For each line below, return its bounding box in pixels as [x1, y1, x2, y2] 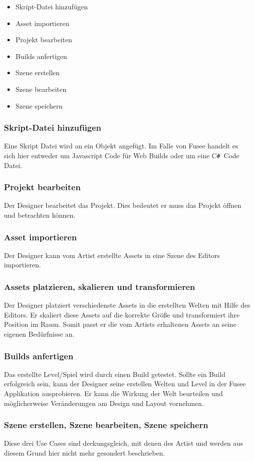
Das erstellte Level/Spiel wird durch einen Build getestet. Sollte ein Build [4, 369, 226, 379]
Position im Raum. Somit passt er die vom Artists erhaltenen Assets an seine [4, 319, 236, 329]
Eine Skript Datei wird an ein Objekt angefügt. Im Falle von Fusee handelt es [4, 141, 238, 151]
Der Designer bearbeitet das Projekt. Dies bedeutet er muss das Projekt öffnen [4, 200, 242, 210]
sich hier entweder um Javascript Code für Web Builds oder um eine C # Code [4, 150, 240, 160]
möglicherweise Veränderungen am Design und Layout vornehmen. [4, 398, 204, 408]
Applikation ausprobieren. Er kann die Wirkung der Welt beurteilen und [4, 388, 223, 399]
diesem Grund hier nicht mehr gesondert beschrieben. [4, 448, 165, 458]
